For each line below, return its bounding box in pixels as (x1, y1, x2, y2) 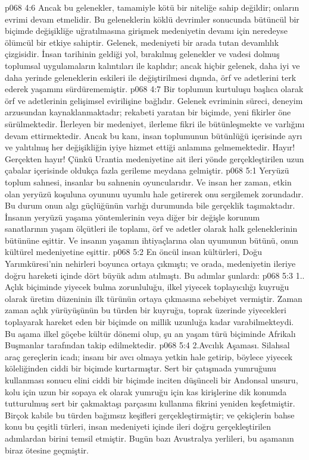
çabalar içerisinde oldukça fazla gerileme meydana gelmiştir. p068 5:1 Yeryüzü (5, 164, 289, 177)
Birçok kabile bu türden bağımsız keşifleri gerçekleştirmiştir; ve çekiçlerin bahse (5, 408, 295, 421)
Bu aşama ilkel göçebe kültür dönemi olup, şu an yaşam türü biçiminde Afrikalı (5, 327, 296, 339)
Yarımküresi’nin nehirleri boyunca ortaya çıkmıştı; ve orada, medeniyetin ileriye (5, 257, 296, 270)
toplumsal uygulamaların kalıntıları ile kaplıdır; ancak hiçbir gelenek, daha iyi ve (5, 59, 300, 71)
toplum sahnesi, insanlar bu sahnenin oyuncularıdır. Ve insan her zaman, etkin (5, 175, 292, 188)
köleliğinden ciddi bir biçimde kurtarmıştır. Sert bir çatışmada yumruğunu (5, 362, 276, 374)
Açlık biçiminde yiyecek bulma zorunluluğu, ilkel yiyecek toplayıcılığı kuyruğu (5, 281, 289, 293)
